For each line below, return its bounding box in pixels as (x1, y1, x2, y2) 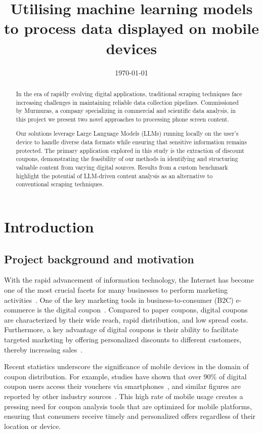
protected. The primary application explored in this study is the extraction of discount (16, 146, 244, 154)
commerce (4, 304, 35, 315)
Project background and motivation (4, 251, 194, 266)
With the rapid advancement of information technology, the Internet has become (4, 274, 254, 285)
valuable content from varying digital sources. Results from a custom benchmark (16, 163, 228, 172)
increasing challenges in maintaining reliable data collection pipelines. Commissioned (16, 98, 239, 106)
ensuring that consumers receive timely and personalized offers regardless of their (4, 411, 256, 421)
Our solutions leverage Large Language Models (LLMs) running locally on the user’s (16, 129, 239, 138)
